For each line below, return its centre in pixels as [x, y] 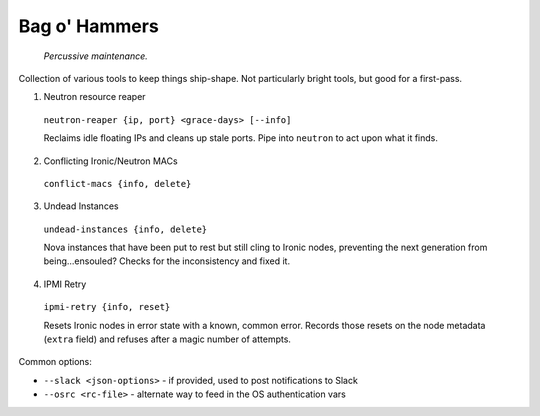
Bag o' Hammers [88, 26]
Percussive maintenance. [96, 56]
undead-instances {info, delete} [125, 229]
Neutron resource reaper [94, 97]
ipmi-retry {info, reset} [107, 307]
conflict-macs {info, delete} [117, 183]
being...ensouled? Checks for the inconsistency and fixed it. [166, 261]
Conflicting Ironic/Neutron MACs [111, 161]
